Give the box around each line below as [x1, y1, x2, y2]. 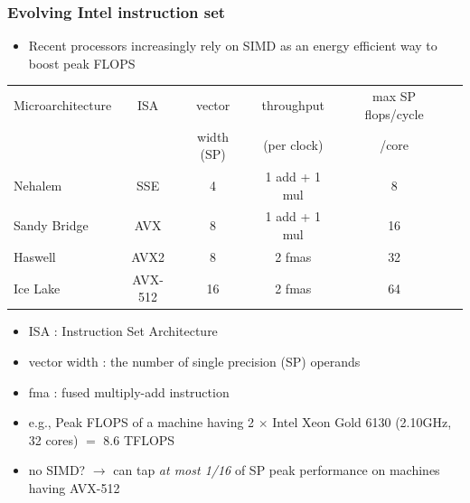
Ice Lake [14, 278, 61, 297]
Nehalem [14, 175, 62, 194]
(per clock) [263, 135, 324, 154]
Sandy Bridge [14, 216, 89, 235]
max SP [372, 87, 417, 106]
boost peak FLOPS [28, 53, 136, 72]
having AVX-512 [28, 479, 120, 497]
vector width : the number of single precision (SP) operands [28, 352, 361, 371]
